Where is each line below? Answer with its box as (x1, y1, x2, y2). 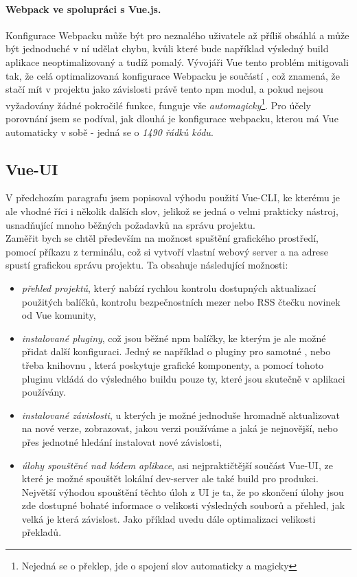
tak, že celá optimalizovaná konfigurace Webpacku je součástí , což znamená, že (5, 68, 341, 82)
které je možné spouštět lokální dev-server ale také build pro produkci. (21, 471, 319, 486)
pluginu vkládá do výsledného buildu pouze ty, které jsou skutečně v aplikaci (21, 371, 345, 385)
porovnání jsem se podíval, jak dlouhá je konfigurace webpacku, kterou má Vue (5, 111, 338, 126)
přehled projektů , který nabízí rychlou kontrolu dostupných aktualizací (21, 280, 316, 295)
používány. (21, 385, 66, 399)
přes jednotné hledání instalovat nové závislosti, (21, 434, 222, 449)
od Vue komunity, (21, 308, 96, 322)
